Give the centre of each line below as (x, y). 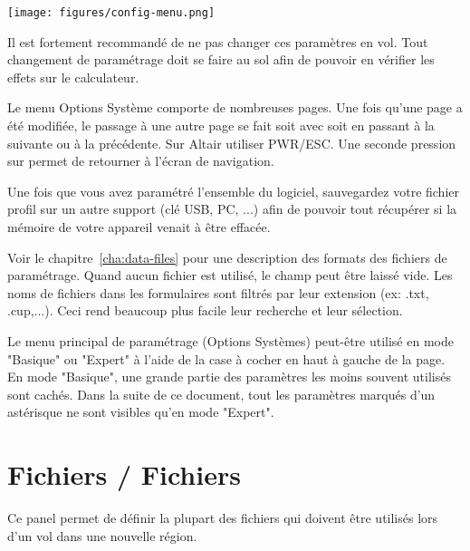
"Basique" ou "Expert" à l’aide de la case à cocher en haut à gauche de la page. (226, 358)
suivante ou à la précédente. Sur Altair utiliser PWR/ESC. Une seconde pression (232, 143)
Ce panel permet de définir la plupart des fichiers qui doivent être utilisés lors (223, 518)
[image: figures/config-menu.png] (111, 13)
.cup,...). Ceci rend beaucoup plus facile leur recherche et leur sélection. (205, 310)
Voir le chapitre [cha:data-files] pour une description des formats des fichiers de (227, 257)
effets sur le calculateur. (73, 77)
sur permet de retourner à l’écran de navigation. (141, 161)
